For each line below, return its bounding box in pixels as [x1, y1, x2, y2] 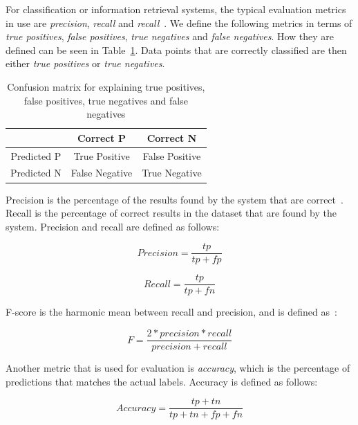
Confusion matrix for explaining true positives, [7, 79, 205, 93]
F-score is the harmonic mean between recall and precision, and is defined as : [6, 305, 337, 319]
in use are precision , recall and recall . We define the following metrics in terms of [6, 15, 352, 30]
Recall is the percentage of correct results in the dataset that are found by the [6, 206, 337, 220]
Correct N [147, 130, 197, 145]
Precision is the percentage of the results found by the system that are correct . [6, 192, 343, 206]
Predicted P [10, 148, 62, 163]
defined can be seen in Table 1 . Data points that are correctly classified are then [6, 42, 347, 57]
